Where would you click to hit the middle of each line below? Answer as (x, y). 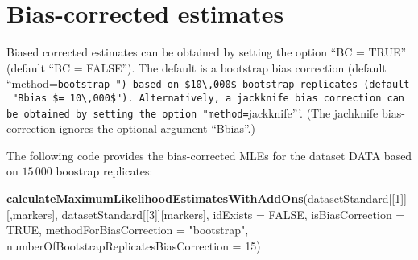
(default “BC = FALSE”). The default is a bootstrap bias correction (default (197, 67)
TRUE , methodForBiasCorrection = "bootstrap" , (128, 230)
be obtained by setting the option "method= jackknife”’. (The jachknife (192, 112)
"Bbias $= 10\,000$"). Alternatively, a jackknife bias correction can (208, 98)
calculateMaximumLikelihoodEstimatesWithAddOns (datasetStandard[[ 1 (204, 198)
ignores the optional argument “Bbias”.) (157, 128)
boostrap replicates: (104, 171)
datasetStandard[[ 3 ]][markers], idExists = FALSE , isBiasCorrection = (233, 214)
